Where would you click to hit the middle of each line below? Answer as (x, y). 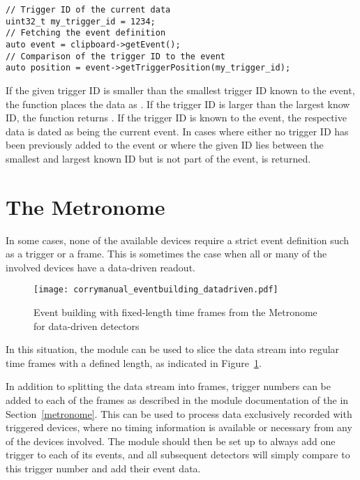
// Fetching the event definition (86, 33)
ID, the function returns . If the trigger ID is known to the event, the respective (176, 118)
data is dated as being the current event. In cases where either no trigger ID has (177, 131)
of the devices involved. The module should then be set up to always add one (171, 441)
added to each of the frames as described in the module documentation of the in (177, 400)
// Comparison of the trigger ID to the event (115, 56)
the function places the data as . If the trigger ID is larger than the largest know (178, 104)
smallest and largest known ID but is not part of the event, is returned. (158, 158)
